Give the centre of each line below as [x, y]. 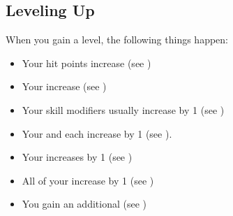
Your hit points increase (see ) [87, 63]
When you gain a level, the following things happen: [117, 39]
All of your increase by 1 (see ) [88, 180]
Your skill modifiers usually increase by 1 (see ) [123, 109]
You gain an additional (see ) [84, 204]
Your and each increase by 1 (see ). [97, 133]
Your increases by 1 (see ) [77, 157]
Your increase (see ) [64, 86]
